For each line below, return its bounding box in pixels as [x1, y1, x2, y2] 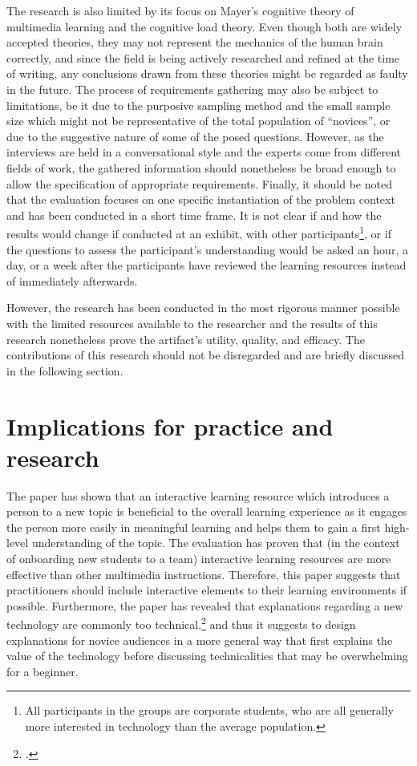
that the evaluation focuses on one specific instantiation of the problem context [6, 191, 395, 208]
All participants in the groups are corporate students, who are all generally [25, 702, 394, 719]
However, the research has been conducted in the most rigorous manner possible [6, 299, 400, 316]
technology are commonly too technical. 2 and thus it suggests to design [6, 614, 356, 633]
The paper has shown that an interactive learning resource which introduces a [6, 487, 390, 504]
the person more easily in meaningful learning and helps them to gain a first [6, 518, 381, 535]
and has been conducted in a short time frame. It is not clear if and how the [6, 206, 382, 223]
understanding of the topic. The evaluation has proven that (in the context [31, 534, 400, 551]
